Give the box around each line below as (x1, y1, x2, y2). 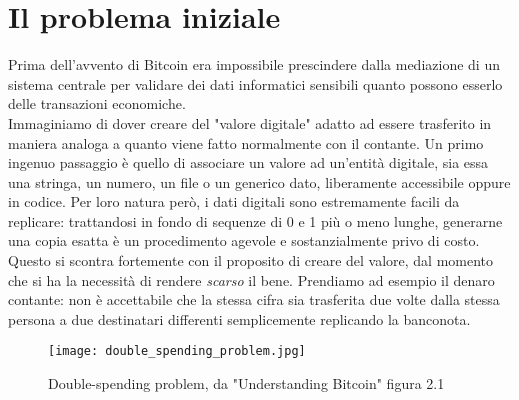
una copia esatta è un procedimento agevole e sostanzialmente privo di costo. (8, 230, 480, 251)
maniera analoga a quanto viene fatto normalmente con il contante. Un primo (8, 132, 484, 153)
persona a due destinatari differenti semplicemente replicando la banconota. (8, 308, 471, 329)
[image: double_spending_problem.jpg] (48, 344, 306, 359)
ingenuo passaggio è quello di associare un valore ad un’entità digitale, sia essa (8, 152, 489, 173)
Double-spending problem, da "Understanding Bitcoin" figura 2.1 (48, 373, 445, 394)
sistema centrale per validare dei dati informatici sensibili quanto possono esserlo (8, 73, 503, 94)
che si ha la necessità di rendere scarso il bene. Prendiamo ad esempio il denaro (8, 269, 495, 290)
